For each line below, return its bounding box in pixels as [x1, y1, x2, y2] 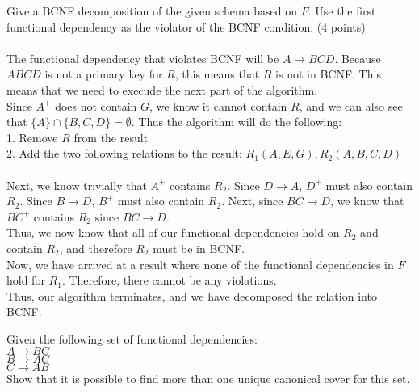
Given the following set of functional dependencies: [6, 330, 258, 347]
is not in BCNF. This [275, 65, 381, 82]
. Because [334, 49, 381, 66]
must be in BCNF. [153, 239, 245, 256]
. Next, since [221, 192, 283, 209]
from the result [73, 129, 149, 145]
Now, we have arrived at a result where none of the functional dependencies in [6, 255, 394, 272]
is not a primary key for [44, 65, 163, 82]
